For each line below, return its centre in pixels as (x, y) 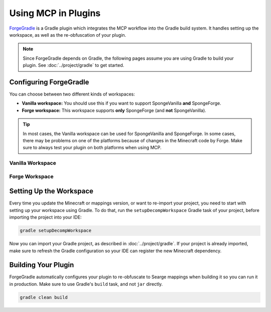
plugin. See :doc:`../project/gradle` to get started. (74, 65)
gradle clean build (44, 297)
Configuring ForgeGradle (49, 82)
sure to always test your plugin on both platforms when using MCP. (92, 148)
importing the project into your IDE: (46, 217)
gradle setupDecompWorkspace (56, 231)
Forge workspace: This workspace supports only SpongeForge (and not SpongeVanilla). (114, 110)
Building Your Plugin (42, 265)
